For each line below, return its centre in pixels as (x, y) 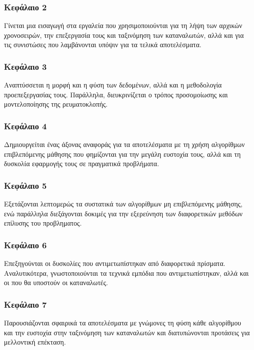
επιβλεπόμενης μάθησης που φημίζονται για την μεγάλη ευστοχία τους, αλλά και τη (122, 154)
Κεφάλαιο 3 (25, 66)
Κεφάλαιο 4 (25, 126)
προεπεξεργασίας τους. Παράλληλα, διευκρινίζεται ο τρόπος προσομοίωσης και (116, 94)
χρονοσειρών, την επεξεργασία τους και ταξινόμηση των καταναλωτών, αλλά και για (124, 35)
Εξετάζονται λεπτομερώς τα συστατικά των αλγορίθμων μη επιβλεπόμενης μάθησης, (123, 204)
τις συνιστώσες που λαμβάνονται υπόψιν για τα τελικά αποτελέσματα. (103, 44)
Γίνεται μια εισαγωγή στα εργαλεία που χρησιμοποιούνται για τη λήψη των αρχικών (123, 25)
